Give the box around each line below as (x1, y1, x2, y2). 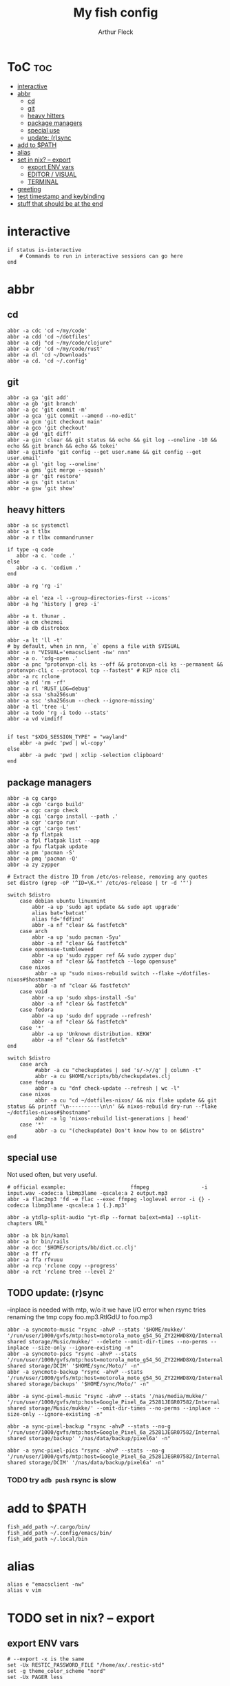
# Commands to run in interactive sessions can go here (19, 252, 184, 260)
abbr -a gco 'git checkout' (7, 425, 88, 432)
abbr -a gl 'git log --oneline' (7, 461, 100, 468)
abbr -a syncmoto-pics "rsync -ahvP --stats (7, 1350, 137, 1357)
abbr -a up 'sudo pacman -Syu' (32, 934, 122, 941)
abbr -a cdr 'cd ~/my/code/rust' (7, 345, 103, 352)
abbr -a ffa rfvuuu (7, 1256, 63, 1263)
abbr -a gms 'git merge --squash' (7, 467, 107, 474)
